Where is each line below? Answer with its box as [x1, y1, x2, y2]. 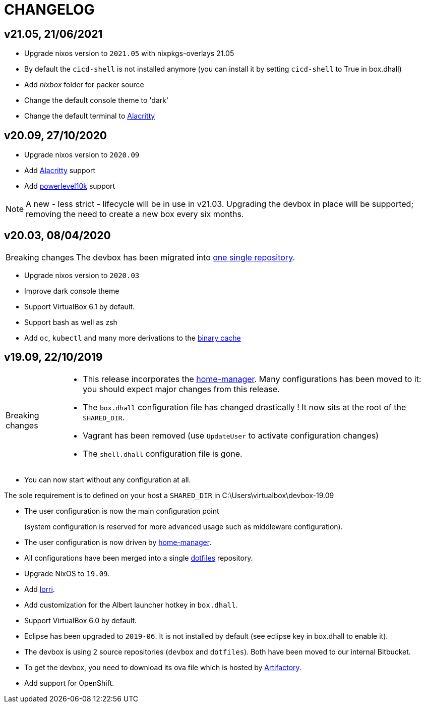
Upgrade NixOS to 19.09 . [24, 569, 110, 578]
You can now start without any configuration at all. [24, 475, 191, 484]
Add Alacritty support [24, 166, 95, 175]
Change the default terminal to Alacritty [24, 112, 155, 121]
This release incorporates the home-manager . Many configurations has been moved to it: [83, 373, 421, 384]
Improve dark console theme [24, 286, 119, 295]
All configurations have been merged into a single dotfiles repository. [24, 553, 253, 562]
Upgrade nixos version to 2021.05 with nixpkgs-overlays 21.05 [24, 49, 234, 58]
